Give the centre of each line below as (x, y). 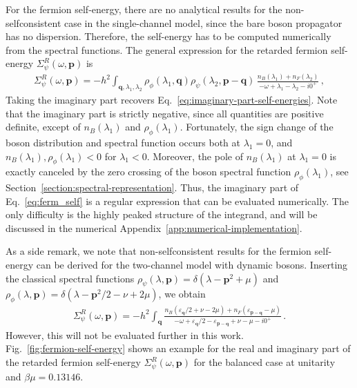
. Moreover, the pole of (195, 156)
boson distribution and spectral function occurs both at (123, 142)
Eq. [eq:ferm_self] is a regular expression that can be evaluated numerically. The (177, 201)
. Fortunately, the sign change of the (257, 127)
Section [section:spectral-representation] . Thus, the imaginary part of (152, 187)
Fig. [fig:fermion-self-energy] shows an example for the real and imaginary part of (178, 348)
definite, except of (43, 127)
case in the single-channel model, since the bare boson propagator (203, 22)
